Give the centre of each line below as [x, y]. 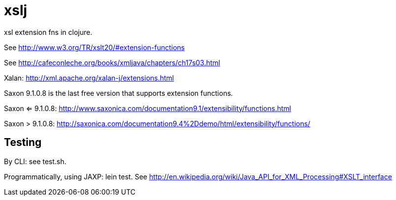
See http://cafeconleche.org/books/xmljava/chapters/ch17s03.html [112, 62]
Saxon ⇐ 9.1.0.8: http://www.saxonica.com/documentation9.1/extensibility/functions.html [148, 108]
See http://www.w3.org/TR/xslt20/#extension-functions [94, 47]
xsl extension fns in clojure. [48, 32]
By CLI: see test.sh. [35, 161]
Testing [23, 143]
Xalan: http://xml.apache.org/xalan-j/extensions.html [89, 78]
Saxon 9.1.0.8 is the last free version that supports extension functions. [119, 93]
